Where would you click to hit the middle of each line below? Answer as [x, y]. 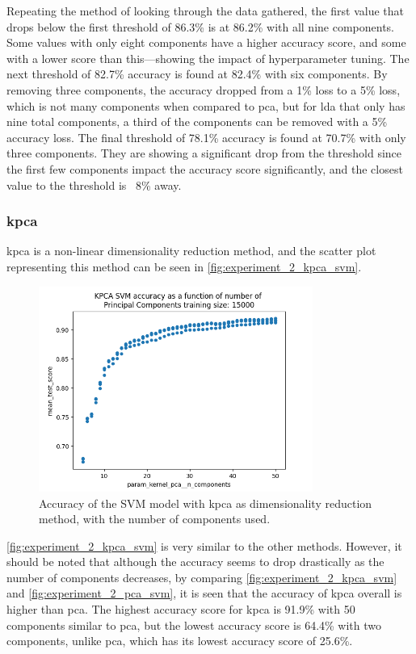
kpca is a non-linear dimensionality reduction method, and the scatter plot [191, 251]
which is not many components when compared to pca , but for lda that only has [206, 105]
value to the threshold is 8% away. [94, 184]
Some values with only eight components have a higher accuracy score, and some [206, 42]
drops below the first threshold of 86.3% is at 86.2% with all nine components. [201, 26]
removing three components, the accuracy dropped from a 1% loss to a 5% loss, [204, 89]
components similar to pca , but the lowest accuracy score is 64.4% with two [194, 625]
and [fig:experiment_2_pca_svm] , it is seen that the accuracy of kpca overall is [204, 593]
